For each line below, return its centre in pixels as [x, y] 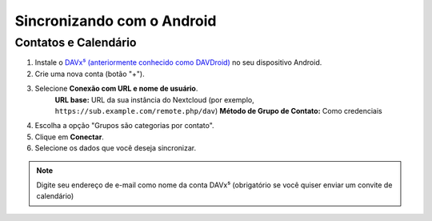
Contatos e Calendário [76, 42]
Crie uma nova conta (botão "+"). [90, 74]
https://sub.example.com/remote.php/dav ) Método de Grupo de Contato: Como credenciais [219, 110]
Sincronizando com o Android [116, 21]
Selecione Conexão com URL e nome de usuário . [116, 89]
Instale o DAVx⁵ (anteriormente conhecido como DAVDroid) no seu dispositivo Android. [178, 62]
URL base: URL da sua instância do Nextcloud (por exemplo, [155, 99]
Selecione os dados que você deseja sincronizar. [115, 148]
